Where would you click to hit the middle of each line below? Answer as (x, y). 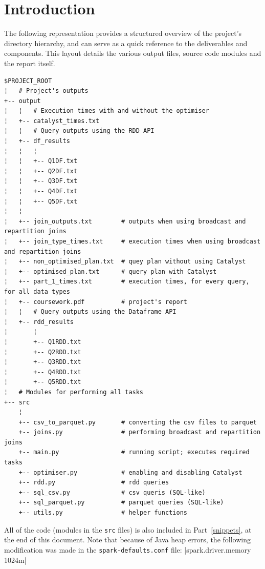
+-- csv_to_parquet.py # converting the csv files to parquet (138, 422)
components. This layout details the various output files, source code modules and (133, 53)
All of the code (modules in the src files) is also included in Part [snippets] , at (128, 529)
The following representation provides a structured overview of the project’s (123, 33)
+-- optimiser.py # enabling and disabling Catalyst (130, 472)
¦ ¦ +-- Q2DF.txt (41, 171)
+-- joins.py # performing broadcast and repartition (140, 432)
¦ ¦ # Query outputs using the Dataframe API (90, 312)
